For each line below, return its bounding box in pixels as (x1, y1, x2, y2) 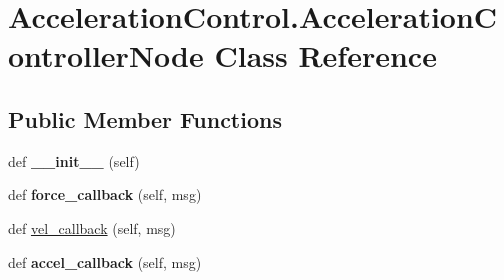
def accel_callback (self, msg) (8, 251, 202, 272)
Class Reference (214, 35, 437, 76)
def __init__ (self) (8, 150, 140, 171)
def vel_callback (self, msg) (8, 217, 176, 238)
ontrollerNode (8, 35, 204, 76)
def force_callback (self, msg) (8, 184, 202, 205)
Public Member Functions (8, 103, 282, 134)
